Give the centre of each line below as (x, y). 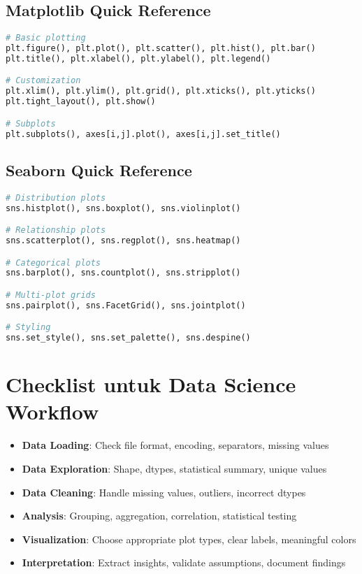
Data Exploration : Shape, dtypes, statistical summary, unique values (174, 468)
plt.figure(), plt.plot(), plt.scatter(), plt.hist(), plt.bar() (161, 49)
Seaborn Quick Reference (99, 170)
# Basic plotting (46, 38)
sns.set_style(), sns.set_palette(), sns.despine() (128, 338)
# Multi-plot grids (51, 295)
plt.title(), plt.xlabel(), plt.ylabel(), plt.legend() (138, 58)
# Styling (28, 328)
